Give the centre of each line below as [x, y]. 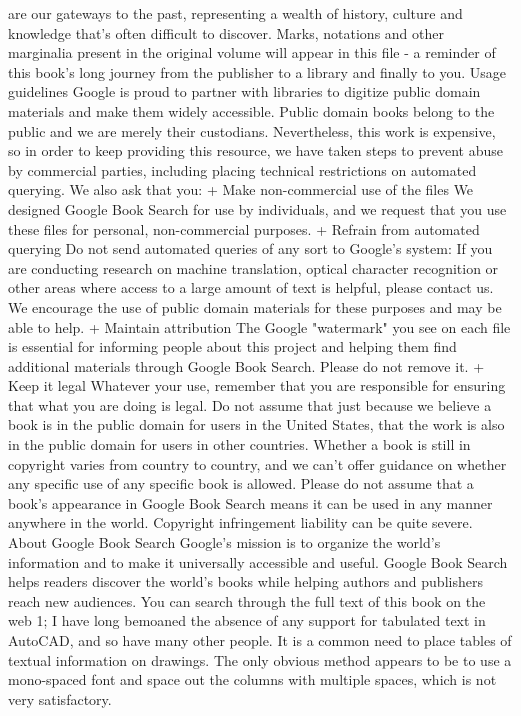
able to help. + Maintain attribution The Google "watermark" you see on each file [259, 326]
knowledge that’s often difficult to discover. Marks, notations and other [226, 32]
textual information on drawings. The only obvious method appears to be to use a [260, 659]
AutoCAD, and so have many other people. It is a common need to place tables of [260, 640]
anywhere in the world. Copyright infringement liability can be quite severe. [240, 522]
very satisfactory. [60, 698]
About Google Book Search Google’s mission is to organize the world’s [224, 542]
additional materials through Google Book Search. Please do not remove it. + [246, 365]
